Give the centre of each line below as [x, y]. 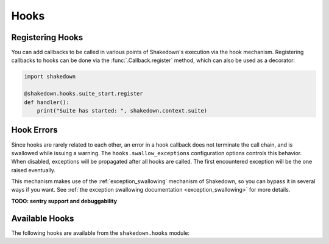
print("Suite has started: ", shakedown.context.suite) [122, 110]
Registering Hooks [47, 37]
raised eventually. [34, 170]
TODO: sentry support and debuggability [64, 201]
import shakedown [50, 77]
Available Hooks [43, 218]
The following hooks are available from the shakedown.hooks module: [101, 233]
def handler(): [47, 102]
